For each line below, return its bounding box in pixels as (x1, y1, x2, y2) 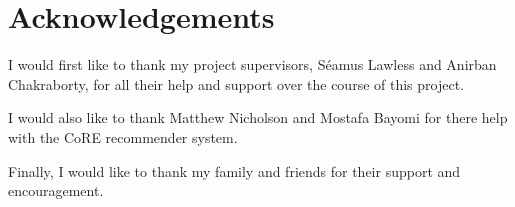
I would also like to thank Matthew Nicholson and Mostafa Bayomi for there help (8, 107, 508, 128)
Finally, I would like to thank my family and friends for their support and (8, 160, 461, 181)
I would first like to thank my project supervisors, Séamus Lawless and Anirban (8, 54, 497, 75)
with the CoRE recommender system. (8, 126, 238, 147)
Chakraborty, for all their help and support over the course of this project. (8, 73, 464, 94)
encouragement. (8, 180, 104, 201)
